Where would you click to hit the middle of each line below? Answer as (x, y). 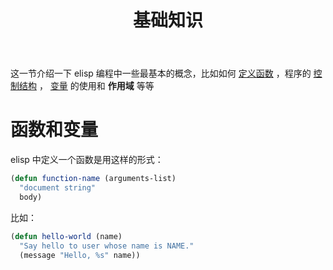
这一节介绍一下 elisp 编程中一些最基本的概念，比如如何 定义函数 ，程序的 (161, 73)
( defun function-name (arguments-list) (93, 179)
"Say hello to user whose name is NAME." (107, 246)
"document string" (58, 188)
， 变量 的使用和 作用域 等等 (96, 86)
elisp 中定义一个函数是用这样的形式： (87, 160)
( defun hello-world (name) (66, 236)
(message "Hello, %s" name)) (80, 255)
